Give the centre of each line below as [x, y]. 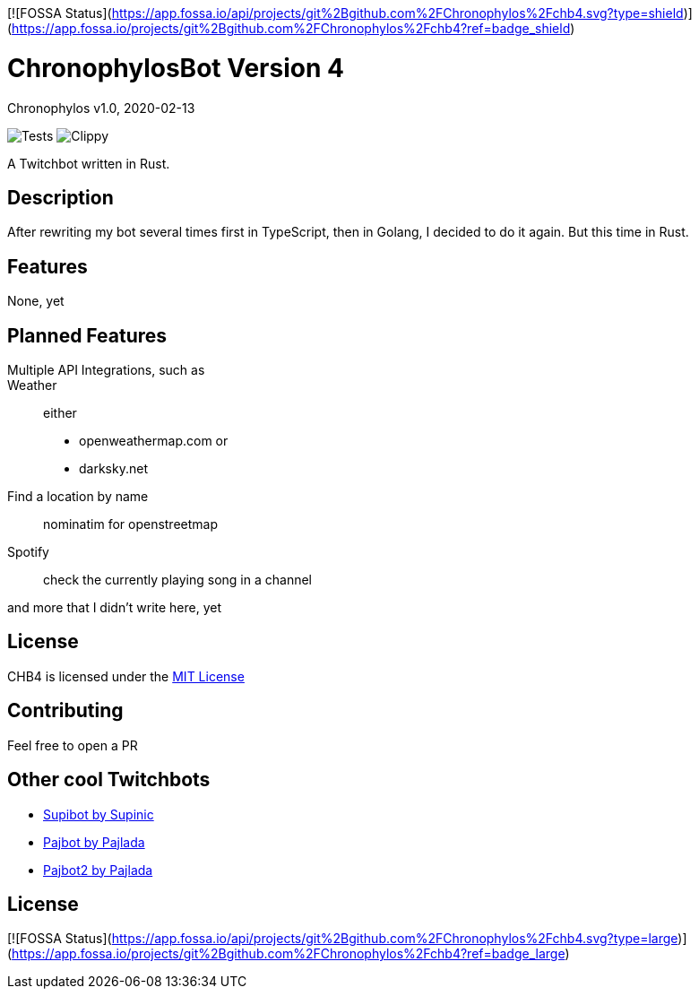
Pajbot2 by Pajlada [98, 870]
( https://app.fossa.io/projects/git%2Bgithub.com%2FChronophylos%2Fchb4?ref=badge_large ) [289, 954]
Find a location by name [78, 497]
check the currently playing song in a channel [177, 580]
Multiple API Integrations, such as [106, 370]
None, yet [36, 301]
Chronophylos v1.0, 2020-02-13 [101, 108]
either [60, 413]
